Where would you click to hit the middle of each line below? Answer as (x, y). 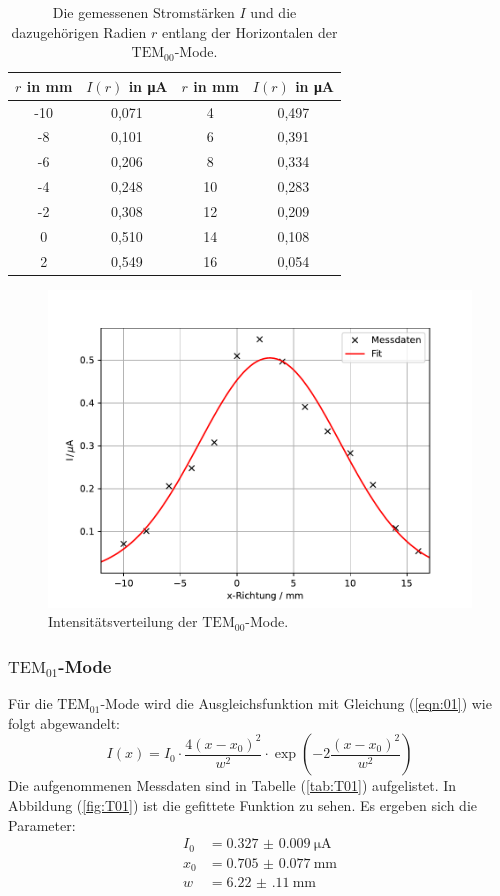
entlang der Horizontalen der (249, 31)
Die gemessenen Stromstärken (143, 12)
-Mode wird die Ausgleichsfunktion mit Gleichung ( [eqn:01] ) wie (296, 703)
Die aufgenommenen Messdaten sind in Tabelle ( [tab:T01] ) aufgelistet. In (232, 785)
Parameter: (42, 824)
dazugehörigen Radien (79, 31)
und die (273, 12)
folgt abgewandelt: (64, 722)
